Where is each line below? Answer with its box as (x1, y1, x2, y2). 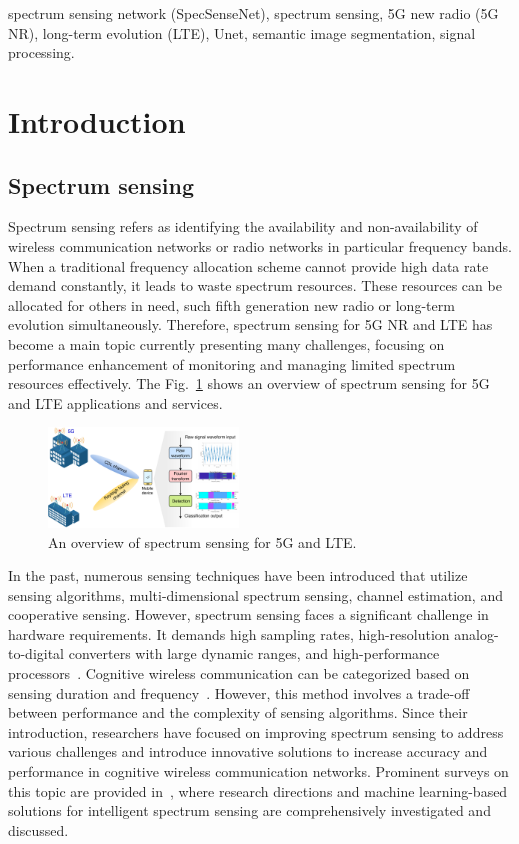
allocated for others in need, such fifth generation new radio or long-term (8, 294, 455, 315)
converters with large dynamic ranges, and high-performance (68, 643, 440, 664)
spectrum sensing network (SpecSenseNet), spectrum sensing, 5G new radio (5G (8, 3, 499, 23)
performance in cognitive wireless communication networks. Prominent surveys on (8, 761, 509, 782)
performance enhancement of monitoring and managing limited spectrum (8, 353, 456, 374)
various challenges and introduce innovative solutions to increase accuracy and (8, 741, 488, 762)
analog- (454, 623, 499, 644)
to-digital (8, 643, 65, 664)
